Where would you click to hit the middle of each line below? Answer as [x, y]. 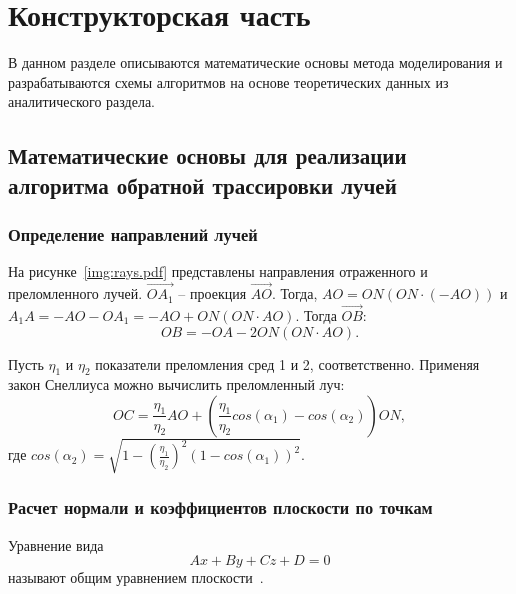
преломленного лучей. [75, 293]
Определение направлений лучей [133, 234]
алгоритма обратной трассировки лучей [202, 184]
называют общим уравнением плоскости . [136, 577]
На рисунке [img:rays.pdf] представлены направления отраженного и [218, 271]
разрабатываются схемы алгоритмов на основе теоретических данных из [228, 81]
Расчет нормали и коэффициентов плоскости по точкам [220, 507]
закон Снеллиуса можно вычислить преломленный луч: [176, 384]
